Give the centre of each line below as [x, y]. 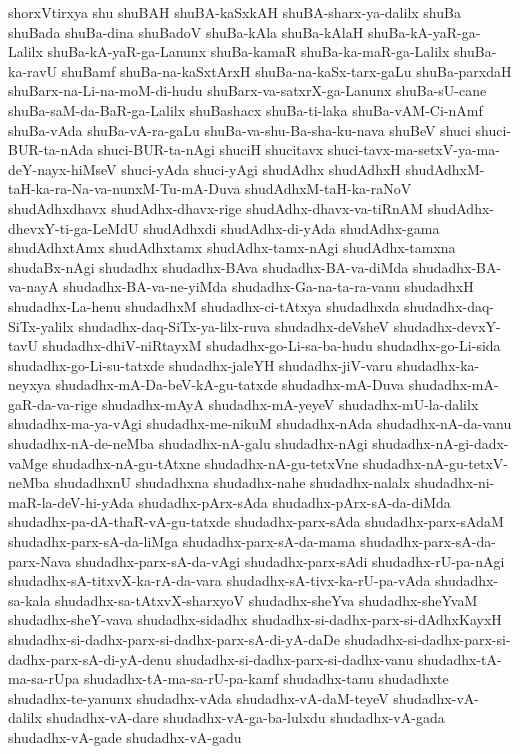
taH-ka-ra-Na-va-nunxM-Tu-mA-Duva [124, 188]
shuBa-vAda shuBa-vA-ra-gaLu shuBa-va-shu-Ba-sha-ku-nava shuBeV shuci [239, 129]
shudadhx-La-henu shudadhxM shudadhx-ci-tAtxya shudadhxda [204, 305]
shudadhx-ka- [438, 364]
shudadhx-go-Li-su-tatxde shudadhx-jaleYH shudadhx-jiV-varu [200, 364]
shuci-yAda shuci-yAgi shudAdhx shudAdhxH [261, 168]
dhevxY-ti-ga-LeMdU [73, 227]
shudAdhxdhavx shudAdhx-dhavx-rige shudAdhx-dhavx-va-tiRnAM [216, 207]
